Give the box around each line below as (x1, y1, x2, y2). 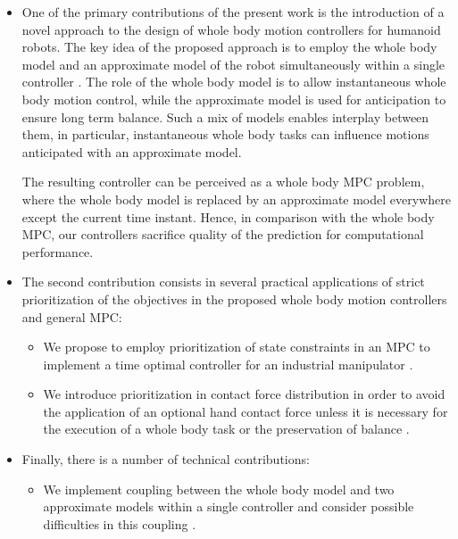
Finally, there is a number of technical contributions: (21, 450, 310, 469)
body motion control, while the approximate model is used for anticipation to (21, 89, 446, 108)
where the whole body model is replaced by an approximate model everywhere (21, 189, 451, 208)
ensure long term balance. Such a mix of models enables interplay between (21, 107, 429, 126)
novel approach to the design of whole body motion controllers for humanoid (21, 20, 441, 38)
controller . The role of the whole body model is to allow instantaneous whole (21, 72, 446, 91)
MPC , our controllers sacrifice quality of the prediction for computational (21, 225, 424, 244)
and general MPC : (21, 307, 122, 326)
